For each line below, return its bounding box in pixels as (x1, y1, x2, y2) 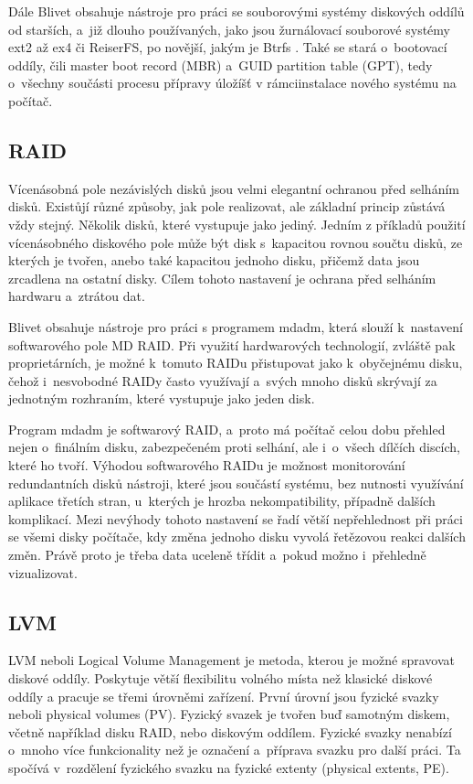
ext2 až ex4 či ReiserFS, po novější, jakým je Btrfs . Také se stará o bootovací (8, 38, 447, 57)
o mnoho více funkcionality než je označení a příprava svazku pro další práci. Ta (8, 740, 461, 759)
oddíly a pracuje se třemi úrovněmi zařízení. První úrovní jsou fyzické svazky (8, 686, 439, 705)
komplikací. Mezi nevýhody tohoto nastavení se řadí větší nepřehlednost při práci (8, 509, 463, 528)
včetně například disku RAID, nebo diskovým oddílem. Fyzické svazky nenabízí (8, 722, 452, 741)
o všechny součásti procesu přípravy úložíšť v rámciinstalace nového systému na (8, 73, 457, 92)
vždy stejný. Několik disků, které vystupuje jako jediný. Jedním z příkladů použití (8, 214, 466, 233)
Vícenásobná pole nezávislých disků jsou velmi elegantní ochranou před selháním (8, 178, 459, 198)
